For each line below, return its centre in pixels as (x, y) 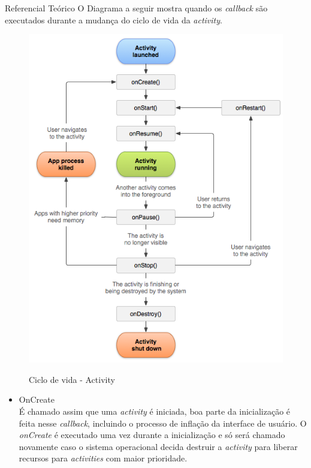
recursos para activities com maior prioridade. (103, 458)
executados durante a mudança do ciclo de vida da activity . (114, 19)
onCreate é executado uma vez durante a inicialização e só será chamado (152, 435)
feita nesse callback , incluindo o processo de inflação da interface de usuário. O (163, 423)
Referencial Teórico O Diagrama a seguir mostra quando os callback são (136, 8)
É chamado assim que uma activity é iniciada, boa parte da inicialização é (155, 411)
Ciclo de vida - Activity (72, 379)
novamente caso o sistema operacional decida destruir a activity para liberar (158, 446)
